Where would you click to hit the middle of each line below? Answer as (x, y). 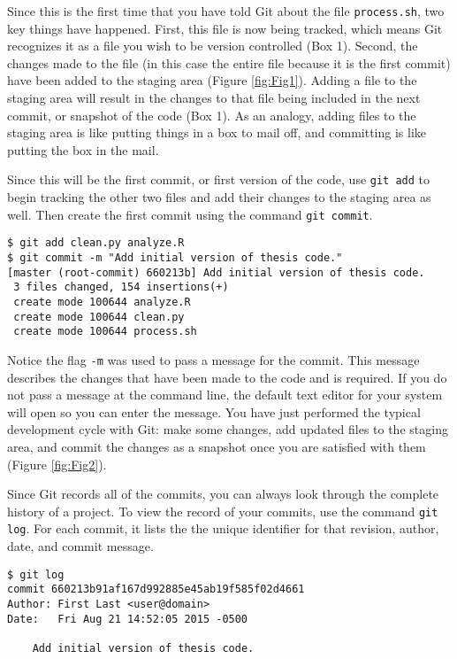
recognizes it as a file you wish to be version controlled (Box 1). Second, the (213, 46)
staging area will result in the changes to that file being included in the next (214, 98)
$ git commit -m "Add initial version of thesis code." (175, 257)
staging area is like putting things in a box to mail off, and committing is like (217, 132)
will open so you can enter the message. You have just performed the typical (214, 411)
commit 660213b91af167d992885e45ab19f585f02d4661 (156, 589)
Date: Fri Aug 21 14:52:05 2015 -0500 (128, 619)
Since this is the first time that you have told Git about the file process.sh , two (226, 11)
